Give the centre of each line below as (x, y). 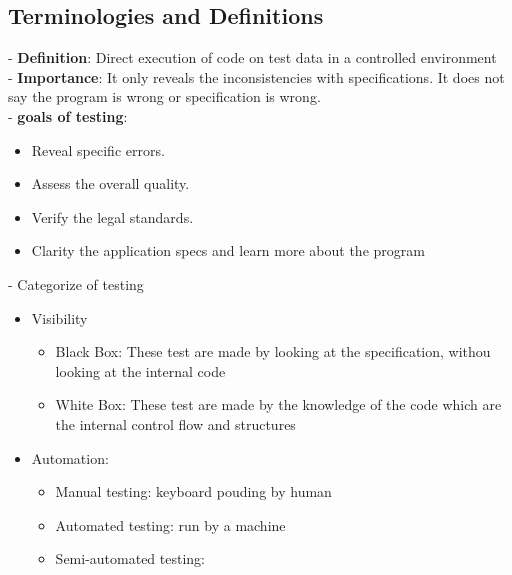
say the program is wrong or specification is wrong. (164, 96)
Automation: (70, 457)
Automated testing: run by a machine (170, 524)
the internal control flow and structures (175, 423)
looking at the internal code (140, 370)
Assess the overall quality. (110, 183)
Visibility (59, 317)
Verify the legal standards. (112, 216)
